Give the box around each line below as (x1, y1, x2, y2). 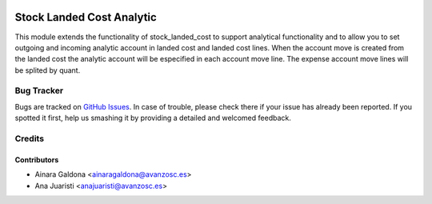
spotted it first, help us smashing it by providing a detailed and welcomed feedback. (14, 113, 291, 123)
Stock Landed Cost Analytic (14, 10, 158, 24)
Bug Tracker (14, 85, 64, 96)
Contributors (14, 154, 59, 164)
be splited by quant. (14, 65, 81, 75)
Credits (14, 133, 44, 144)
